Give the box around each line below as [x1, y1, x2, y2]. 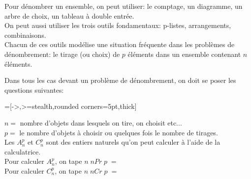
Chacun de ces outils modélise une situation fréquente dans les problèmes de [4, 39, 235, 50]
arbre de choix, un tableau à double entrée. [4, 10, 134, 21]
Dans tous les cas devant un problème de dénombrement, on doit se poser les [4, 75, 236, 85]
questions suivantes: [4, 84, 64, 95]
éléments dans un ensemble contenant [127, 49, 241, 59]
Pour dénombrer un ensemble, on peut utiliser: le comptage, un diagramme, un [4, 1, 243, 11]
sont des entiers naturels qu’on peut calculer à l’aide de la [46, 137, 220, 147]
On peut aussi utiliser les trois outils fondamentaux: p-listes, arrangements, [4, 20, 231, 30]
